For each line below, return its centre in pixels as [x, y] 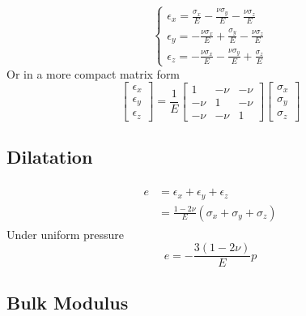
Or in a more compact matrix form [93, 73]
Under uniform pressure [65, 234]
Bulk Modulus [68, 302]
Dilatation [50, 157]
